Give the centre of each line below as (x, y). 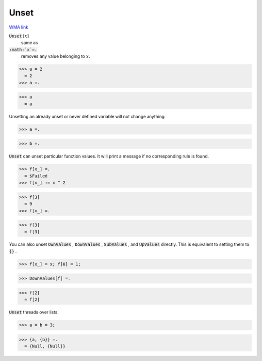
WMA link (19, 27)
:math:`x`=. (23, 49)
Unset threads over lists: (34, 312)
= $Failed (36, 176)
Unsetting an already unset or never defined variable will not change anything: (87, 116)
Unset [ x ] (19, 36)
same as (30, 43)
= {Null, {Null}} (45, 346)
